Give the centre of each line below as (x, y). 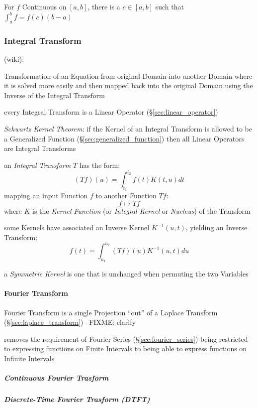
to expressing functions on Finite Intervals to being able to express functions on (126, 348)
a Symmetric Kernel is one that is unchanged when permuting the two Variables (126, 274)
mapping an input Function (46, 196)
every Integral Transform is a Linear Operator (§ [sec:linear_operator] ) (111, 112)
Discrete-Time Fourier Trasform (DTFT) (77, 399)
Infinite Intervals (29, 358)
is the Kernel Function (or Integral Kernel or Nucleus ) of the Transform (141, 210)
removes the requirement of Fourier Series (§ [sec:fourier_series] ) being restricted (126, 339)
